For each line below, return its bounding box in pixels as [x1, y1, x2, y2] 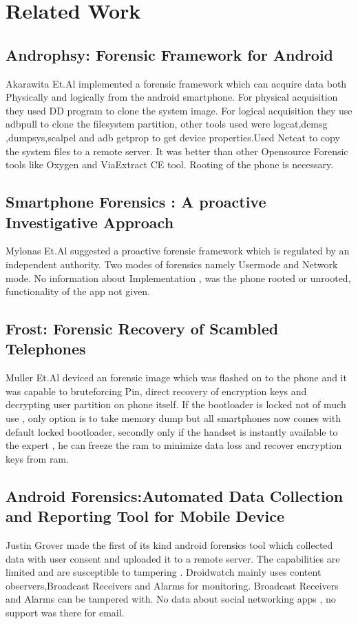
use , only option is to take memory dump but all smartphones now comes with [6, 411, 341, 425]
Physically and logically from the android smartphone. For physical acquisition [6, 90, 338, 104]
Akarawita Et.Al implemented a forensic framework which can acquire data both [6, 76, 347, 90]
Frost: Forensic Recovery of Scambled [6, 318, 279, 339]
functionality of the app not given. [6, 284, 151, 299]
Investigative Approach [6, 211, 174, 232]
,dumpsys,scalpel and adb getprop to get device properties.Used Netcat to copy [6, 130, 340, 144]
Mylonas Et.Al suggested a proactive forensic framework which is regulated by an [6, 243, 350, 258]
